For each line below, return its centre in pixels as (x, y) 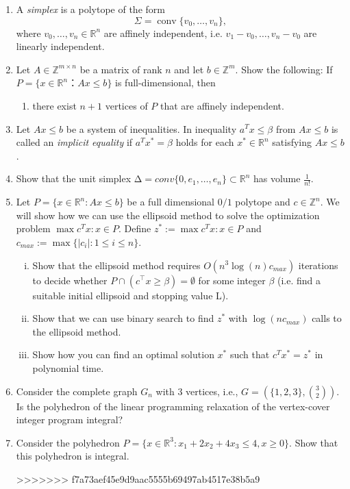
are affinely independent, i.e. (163, 33)
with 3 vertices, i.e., (197, 391)
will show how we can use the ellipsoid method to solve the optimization (168, 215)
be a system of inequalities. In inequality (151, 128)
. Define (135, 228)
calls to (327, 318)
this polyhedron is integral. (73, 456)
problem (33, 228)
